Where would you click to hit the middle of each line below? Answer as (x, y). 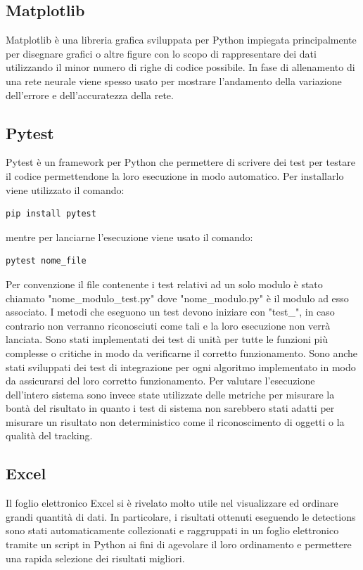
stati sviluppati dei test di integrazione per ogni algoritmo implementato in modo (181, 367)
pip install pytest (51, 214)
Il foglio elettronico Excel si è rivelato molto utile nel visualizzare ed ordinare (172, 503)
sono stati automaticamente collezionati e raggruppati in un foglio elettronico (172, 530)
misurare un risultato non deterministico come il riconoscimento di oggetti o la (175, 421)
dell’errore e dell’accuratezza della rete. (90, 95)
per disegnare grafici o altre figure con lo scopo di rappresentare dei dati (161, 53)
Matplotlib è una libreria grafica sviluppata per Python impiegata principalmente (181, 40)
